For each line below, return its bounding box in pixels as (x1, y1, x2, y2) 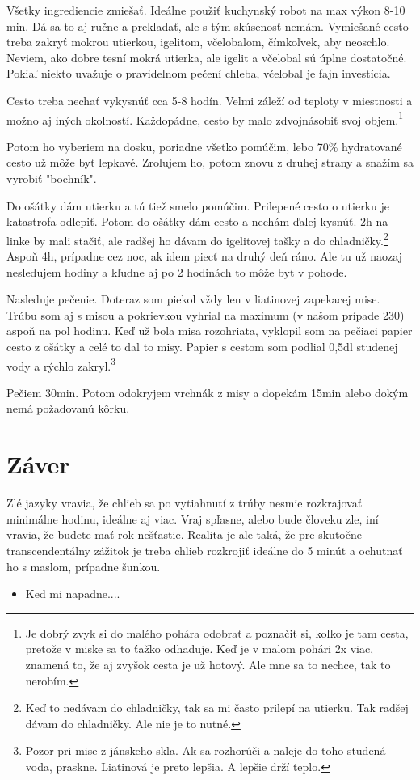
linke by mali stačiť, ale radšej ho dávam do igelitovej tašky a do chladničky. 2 (6, 229, 388, 248)
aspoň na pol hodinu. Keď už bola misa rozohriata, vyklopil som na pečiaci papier (6, 322, 413, 339)
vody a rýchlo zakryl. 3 (6, 354, 116, 374)
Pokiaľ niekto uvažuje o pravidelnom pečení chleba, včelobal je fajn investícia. (6, 65, 391, 82)
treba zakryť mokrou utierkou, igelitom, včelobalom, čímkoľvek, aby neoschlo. (6, 33, 390, 50)
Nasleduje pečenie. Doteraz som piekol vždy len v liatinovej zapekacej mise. (6, 290, 380, 307)
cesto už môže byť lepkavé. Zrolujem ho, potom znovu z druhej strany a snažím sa (6, 154, 414, 171)
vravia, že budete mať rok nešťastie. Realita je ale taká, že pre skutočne (6, 526, 362, 543)
